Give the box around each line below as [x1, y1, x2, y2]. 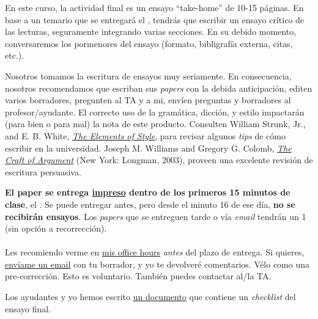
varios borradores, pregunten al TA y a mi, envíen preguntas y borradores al [5, 94, 291, 106]
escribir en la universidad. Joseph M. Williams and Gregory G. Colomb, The [5, 141, 292, 154]
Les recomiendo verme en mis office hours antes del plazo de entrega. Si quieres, [5, 246, 305, 258]
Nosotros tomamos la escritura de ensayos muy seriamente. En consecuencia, [5, 69, 292, 82]
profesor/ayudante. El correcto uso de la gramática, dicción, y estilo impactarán [5, 105, 305, 118]
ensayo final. [5, 302, 51, 315]
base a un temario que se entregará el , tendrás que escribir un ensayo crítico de [5, 13, 305, 26]
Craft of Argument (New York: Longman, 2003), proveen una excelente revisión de [5, 153, 313, 166]
